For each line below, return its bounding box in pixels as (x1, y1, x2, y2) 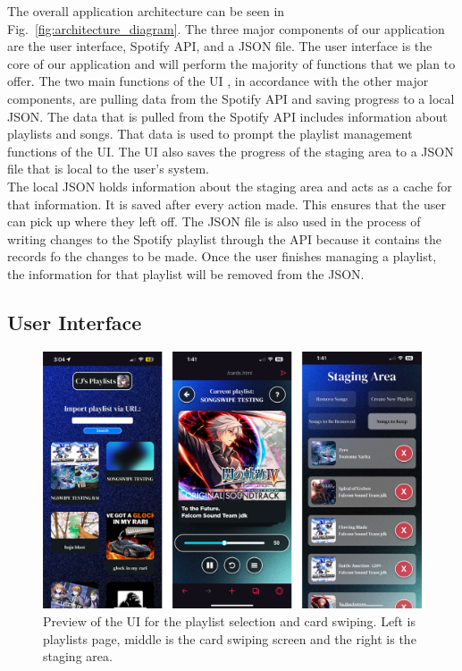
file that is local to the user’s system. (7, 159, 209, 178)
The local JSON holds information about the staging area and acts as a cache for (7, 176, 452, 195)
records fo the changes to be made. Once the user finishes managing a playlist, (7, 247, 437, 266)
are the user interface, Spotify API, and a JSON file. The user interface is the (7, 37, 433, 55)
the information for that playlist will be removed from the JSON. (7, 264, 365, 283)
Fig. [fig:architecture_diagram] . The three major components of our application (7, 19, 445, 38)
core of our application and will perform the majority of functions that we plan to (7, 54, 456, 72)
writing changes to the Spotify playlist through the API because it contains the (7, 229, 441, 248)
